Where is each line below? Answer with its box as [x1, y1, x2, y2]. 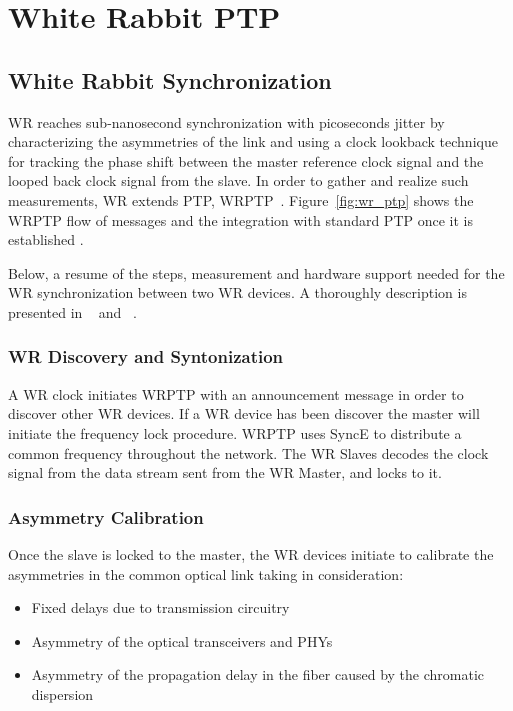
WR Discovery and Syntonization [8, 344, 284, 369]
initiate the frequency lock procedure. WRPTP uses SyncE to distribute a [8, 422, 462, 443]
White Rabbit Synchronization [8, 64, 332, 95]
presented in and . [8, 301, 137, 322]
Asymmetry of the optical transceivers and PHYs [31, 630, 333, 651]
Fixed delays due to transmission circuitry [31, 597, 290, 618]
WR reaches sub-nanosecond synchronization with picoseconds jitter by [8, 111, 445, 132]
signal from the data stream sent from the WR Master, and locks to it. [8, 462, 442, 483]
